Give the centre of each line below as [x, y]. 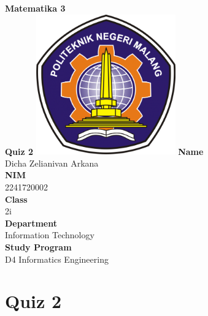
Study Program [38, 246]
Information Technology [50, 235]
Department [31, 223]
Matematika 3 [35, 8]
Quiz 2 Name [104, 151]
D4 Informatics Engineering [57, 259]
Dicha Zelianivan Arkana [52, 163]
